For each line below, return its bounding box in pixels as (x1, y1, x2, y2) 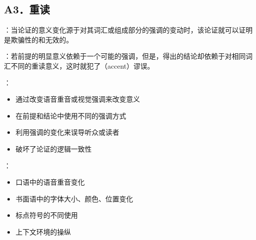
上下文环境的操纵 (15, 226, 71, 237)
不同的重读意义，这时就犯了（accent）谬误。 (10, 60, 154, 71)
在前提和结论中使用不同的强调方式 (15, 110, 126, 120)
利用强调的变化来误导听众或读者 (15, 127, 119, 137)
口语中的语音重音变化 (15, 177, 85, 187)
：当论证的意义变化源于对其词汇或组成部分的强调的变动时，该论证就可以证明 (4, 25, 253, 35)
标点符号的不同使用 (15, 210, 78, 220)
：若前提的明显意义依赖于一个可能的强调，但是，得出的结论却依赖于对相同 (4, 51, 246, 61)
